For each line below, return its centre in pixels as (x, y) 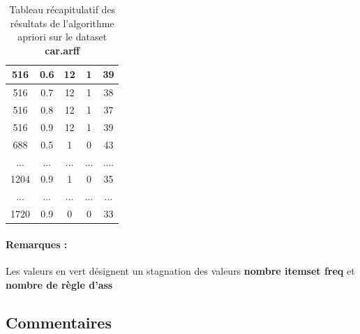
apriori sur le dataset (62, 37)
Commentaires (59, 322)
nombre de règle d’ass (59, 284)
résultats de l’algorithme (62, 23)
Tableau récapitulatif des (62, 9)
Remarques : (37, 244)
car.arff (62, 50)
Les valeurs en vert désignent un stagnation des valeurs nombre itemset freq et (180, 271)
